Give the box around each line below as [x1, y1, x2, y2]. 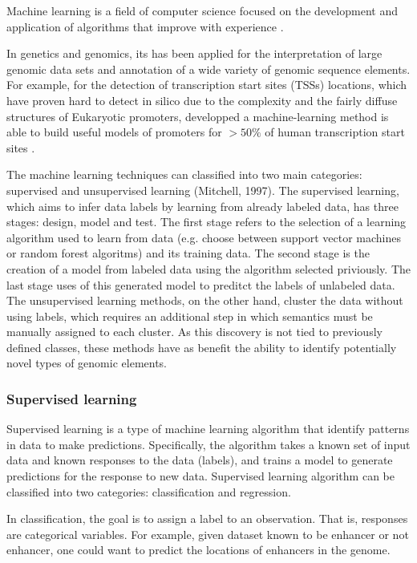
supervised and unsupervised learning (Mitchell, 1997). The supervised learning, [6, 181, 399, 198]
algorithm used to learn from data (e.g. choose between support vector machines [6, 229, 402, 245]
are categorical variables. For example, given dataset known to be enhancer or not [6, 525, 409, 542]
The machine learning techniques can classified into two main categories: [6, 166, 362, 183]
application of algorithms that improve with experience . [6, 18, 284, 34]
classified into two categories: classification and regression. [6, 483, 291, 500]
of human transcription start [265, 124, 405, 140]
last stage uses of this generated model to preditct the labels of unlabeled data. [6, 276, 395, 293]
